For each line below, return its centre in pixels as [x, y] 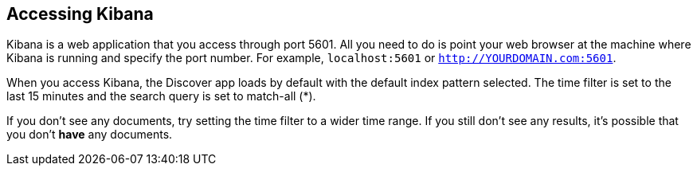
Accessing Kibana [80, 14]
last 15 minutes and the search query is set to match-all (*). [161, 96]
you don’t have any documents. [90, 135]
